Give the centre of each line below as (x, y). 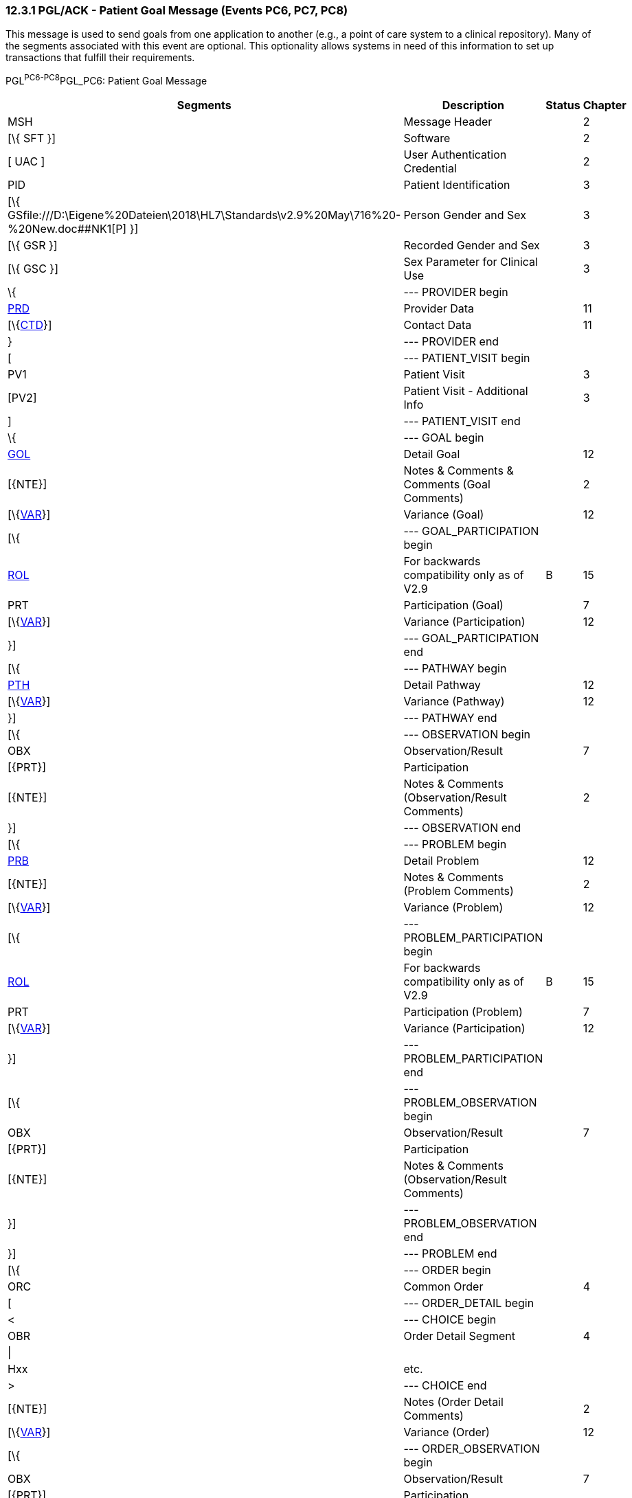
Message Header (448, 122)
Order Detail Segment (459, 1336)
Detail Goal (432, 454)
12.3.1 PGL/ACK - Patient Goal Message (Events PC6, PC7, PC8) (177, 10)
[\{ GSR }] (33, 246)
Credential (430, 169)
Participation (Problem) (463, 1012)
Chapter (605, 105)
